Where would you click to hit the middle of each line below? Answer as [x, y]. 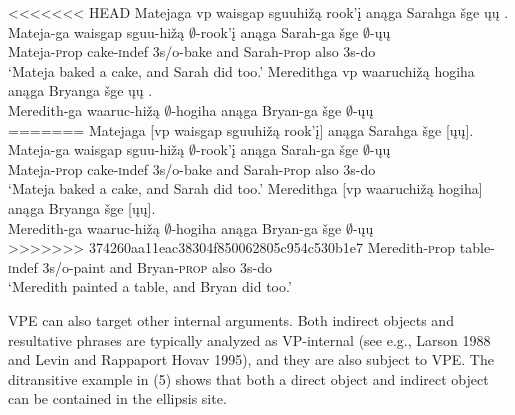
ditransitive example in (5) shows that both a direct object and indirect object [248, 378]
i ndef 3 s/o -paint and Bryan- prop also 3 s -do [140, 266]
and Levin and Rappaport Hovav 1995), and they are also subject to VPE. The [251, 359]
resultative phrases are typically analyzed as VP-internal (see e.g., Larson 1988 [249, 339]
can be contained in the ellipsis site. [117, 398]
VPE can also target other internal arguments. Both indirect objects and [231, 319]
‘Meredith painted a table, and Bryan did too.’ [150, 286]
